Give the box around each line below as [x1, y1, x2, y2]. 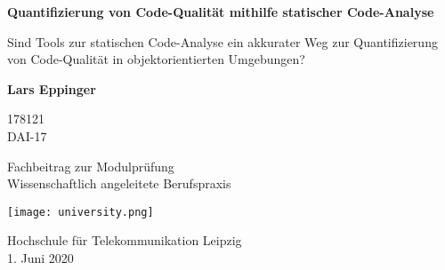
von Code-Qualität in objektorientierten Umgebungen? [7, 50, 305, 68]
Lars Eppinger [7, 79, 96, 98]
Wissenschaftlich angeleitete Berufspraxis [7, 174, 231, 193]
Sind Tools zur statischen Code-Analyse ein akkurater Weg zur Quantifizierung [7, 32, 438, 51]
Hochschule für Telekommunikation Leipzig [7, 231, 242, 250]
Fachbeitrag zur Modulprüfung [7, 156, 174, 175]
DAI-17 [7, 126, 47, 145]
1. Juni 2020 [7, 249, 74, 266]
